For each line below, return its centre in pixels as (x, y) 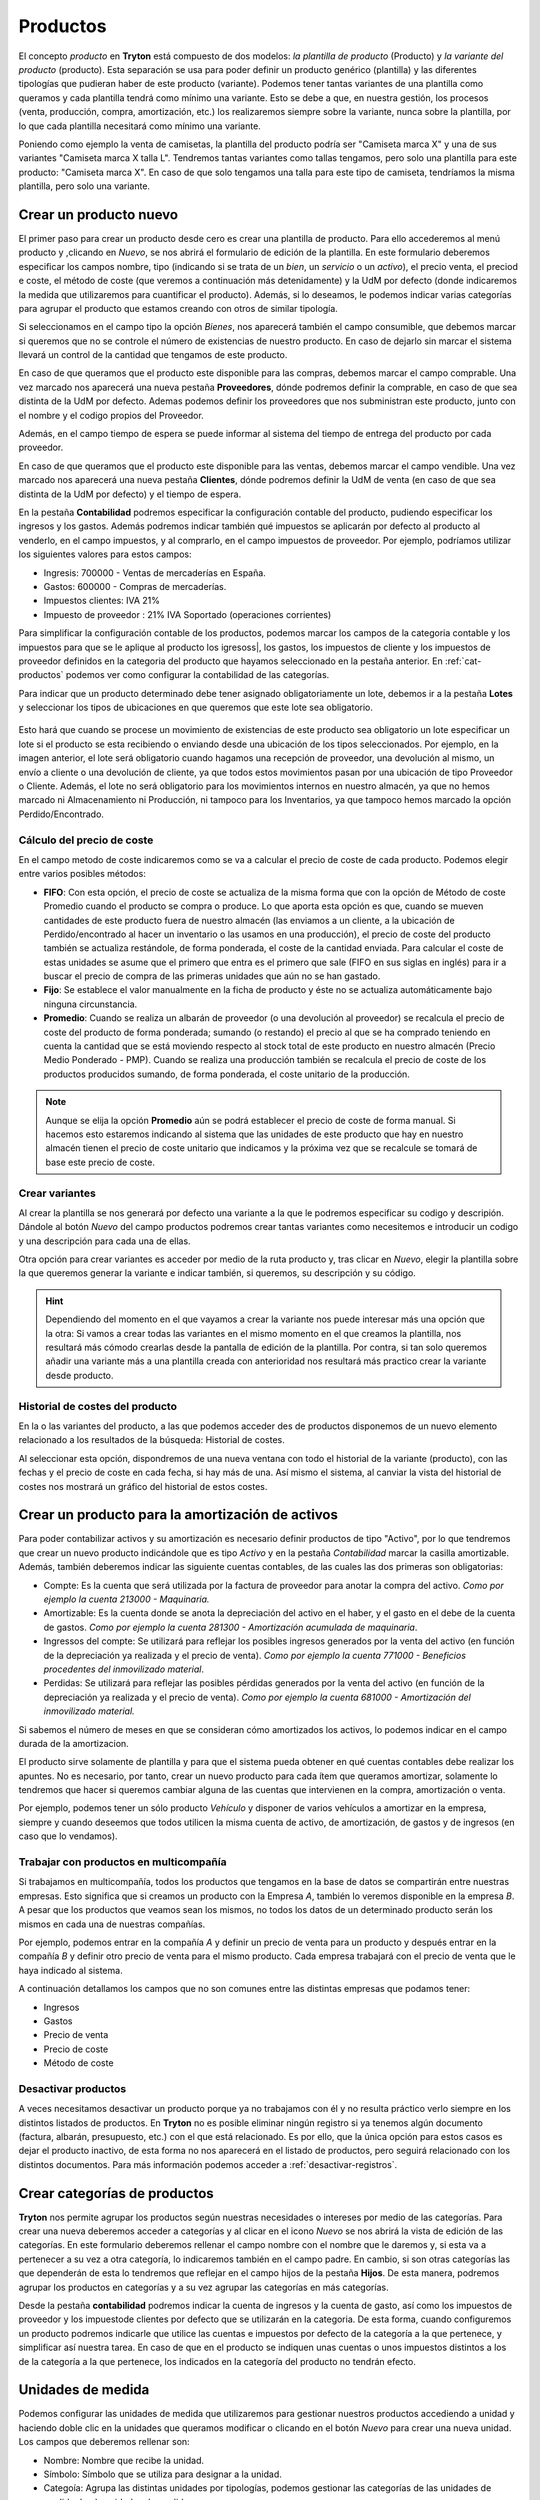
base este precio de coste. (100, 1162)
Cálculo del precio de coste (86, 840)
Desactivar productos (72, 2088)
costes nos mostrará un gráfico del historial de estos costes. (143, 1486)
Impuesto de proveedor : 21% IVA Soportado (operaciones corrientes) (187, 614)
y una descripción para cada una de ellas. (104, 1241)
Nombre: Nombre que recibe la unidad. (124, 2460)
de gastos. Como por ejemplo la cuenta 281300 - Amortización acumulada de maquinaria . (230, 1627)
